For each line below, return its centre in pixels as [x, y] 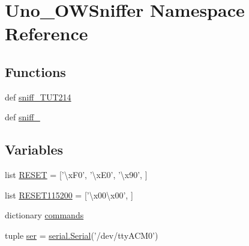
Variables [34, 149]
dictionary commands [44, 215]
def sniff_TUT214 [38, 97]
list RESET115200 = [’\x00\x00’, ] [69, 195]
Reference [46, 33]
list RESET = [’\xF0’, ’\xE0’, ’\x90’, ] [76, 175]
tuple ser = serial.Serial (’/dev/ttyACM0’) [82, 235]
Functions [35, 71]
